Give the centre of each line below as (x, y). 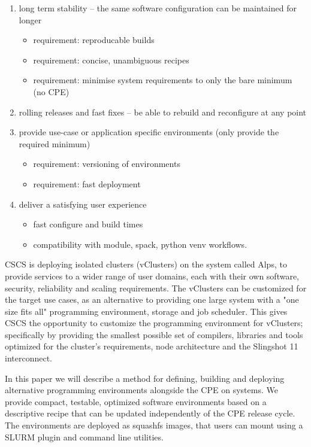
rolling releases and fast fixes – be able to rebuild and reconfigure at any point (163, 112)
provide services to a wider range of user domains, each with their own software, (152, 276)
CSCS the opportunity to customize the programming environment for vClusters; (154, 323)
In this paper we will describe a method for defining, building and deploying (145, 378)
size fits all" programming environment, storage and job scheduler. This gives (146, 311)
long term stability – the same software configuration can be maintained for (158, 8)
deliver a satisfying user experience (83, 204)
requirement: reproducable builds (94, 40)
